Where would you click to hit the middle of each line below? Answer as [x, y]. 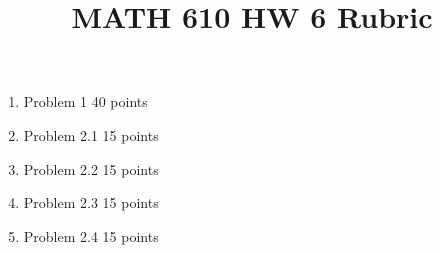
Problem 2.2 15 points [91, 168]
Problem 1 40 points [85, 101]
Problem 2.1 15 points [91, 134]
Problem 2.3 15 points [91, 202]
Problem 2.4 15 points [91, 235]
